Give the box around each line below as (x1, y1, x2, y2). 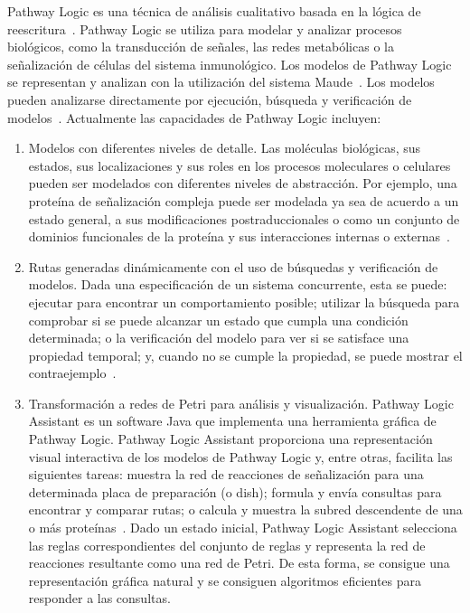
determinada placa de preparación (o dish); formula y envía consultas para (28, 482, 442, 501)
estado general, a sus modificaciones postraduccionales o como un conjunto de (28, 209, 460, 228)
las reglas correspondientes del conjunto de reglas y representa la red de (28, 535, 426, 554)
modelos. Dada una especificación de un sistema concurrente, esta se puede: (28, 275, 447, 294)
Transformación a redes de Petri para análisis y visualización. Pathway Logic (28, 393, 454, 412)
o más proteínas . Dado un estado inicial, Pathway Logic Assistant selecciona (28, 518, 457, 537)
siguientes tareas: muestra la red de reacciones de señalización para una (28, 465, 424, 484)
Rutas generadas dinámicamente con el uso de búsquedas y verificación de (28, 257, 438, 276)
